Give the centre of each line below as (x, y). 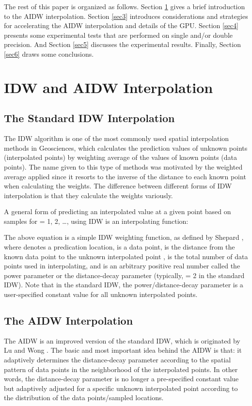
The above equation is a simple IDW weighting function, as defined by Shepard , (124, 237)
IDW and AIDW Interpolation (109, 87)
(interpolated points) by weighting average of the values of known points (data (120, 157)
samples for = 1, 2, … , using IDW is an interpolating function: (96, 221)
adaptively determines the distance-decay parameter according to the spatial (118, 360)
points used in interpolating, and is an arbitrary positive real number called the (122, 266)
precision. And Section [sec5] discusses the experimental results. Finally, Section (122, 44)
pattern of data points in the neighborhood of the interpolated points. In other (121, 369)
